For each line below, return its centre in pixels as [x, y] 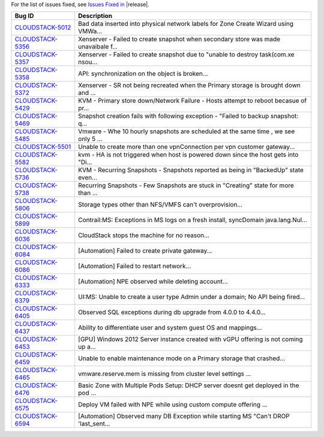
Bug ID [24, 16]
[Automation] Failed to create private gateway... [145, 251]
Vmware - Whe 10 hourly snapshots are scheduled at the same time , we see [187, 131]
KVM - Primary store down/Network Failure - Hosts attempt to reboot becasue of [193, 101]
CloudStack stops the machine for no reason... [144, 235]
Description [95, 16]
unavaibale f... [98, 47]
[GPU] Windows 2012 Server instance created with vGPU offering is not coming [190, 339]
